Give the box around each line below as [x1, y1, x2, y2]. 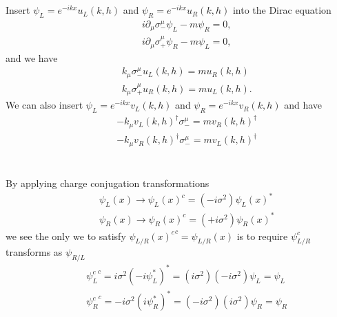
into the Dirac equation [232, 3, 331, 17]
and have [284, 98, 322, 112]
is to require [236, 228, 288, 243]
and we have [6, 50, 58, 65]
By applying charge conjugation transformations [6, 176, 210, 190]
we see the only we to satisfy [6, 228, 126, 243]
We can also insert [6, 98, 83, 112]
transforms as [6, 245, 63, 259]
